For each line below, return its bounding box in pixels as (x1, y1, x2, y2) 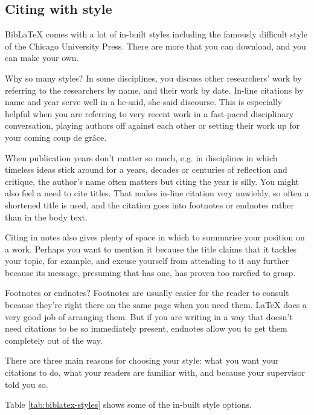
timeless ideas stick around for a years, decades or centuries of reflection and (5, 163, 287, 176)
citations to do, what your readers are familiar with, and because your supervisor (5, 366, 305, 379)
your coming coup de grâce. (5, 130, 107, 143)
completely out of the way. (5, 333, 103, 346)
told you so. (5, 378, 48, 390)
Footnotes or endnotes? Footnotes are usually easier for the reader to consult (5, 286, 289, 299)
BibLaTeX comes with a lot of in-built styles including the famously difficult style (5, 28, 307, 40)
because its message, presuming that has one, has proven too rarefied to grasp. (5, 266, 296, 278)
